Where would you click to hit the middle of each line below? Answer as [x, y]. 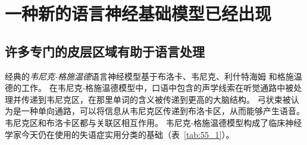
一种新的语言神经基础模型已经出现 [138, 13]
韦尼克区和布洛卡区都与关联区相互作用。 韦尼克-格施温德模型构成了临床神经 [153, 122]
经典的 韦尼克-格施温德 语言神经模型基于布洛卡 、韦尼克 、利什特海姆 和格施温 [153, 76]
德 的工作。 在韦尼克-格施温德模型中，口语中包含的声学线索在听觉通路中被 [149, 88]
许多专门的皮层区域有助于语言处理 [105, 51]
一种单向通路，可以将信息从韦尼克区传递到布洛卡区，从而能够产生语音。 [163, 111]
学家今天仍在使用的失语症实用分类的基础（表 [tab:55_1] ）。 [120, 134]
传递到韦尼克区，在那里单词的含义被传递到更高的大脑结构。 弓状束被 [156, 99]
